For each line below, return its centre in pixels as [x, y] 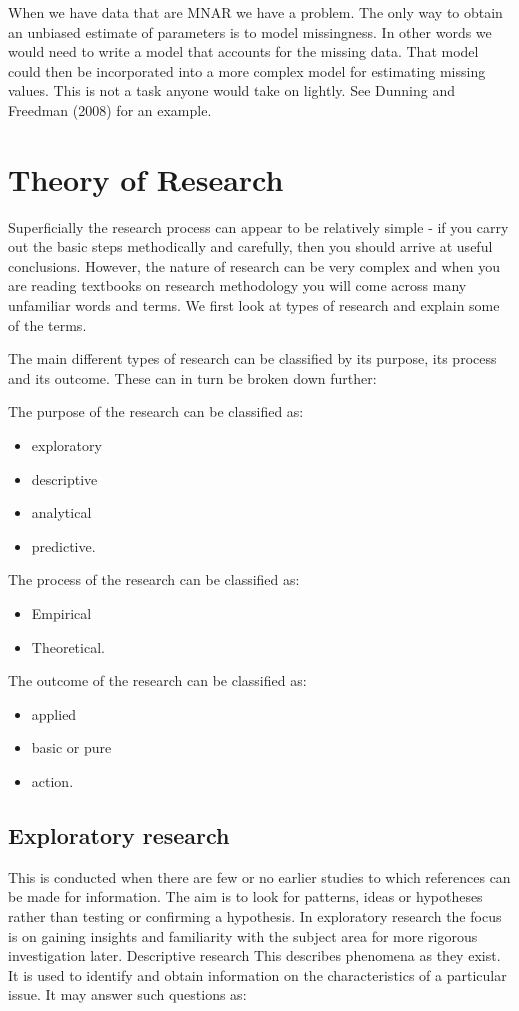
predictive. [63, 545]
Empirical [61, 613]
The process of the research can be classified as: [154, 579]
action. [52, 780]
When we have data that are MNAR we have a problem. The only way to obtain [255, 12]
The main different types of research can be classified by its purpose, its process [252, 358]
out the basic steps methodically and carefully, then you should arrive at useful [250, 246]
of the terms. [47, 324]
